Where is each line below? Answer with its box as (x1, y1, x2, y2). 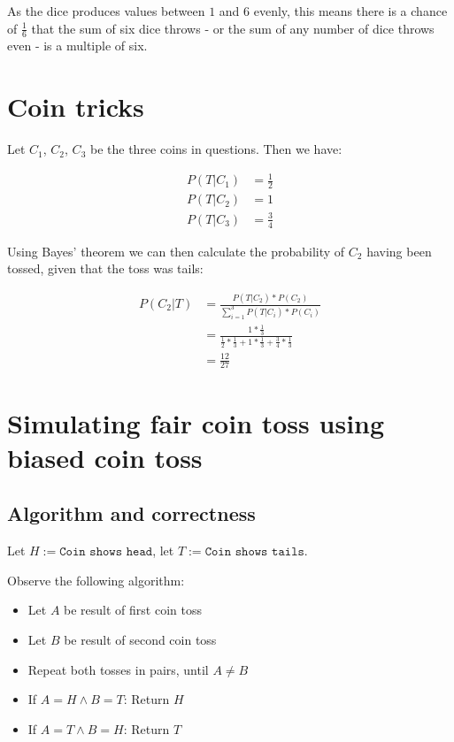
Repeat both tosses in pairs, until (27, 660, 209, 678)
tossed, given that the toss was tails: (7, 259, 204, 278)
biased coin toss (7, 439, 203, 475)
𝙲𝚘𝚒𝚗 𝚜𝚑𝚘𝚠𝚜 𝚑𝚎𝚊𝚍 (59, 546, 153, 559)
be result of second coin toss (64, 630, 217, 648)
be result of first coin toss (64, 600, 202, 619)
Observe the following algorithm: (7, 570, 185, 589)
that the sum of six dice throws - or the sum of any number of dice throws (31, 19, 435, 37)
